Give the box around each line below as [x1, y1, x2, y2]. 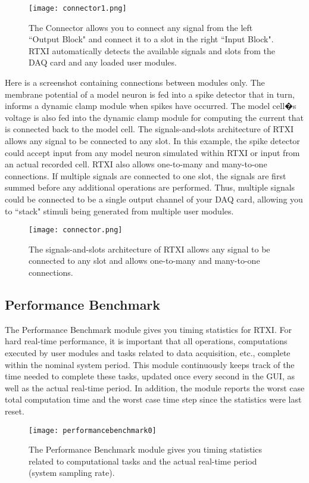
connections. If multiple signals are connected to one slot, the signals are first [5, 169, 286, 182]
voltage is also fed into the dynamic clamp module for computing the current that [5, 111, 304, 123]
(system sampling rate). [29, 466, 115, 479]
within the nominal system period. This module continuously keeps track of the [5, 358, 295, 370]
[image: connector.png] [29, 226, 123, 235]
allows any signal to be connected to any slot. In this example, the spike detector [5, 135, 300, 147]
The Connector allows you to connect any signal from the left [29, 21, 253, 33]
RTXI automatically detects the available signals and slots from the [29, 44, 275, 57]
